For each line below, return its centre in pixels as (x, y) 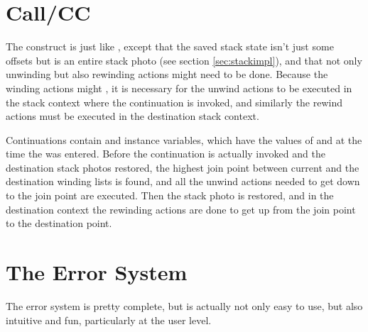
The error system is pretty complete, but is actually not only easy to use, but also (184, 305)
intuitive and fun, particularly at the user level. (109, 320)
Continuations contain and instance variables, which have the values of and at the (184, 139)
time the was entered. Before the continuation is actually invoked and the (166, 154)
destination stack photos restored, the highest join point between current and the (183, 167)
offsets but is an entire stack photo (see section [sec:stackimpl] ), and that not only (184, 60)
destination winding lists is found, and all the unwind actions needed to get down (183, 181)
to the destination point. (59, 223)
